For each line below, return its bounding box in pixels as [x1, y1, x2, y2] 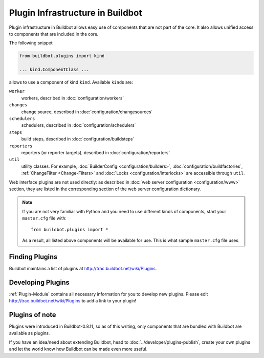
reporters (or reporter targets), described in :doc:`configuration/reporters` [21, 149, 170, 156]
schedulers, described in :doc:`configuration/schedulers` [21, 122, 136, 128]
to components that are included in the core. [9, 31, 99, 37]
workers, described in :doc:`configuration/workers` [21, 95, 124, 101]
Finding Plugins [9, 253, 58, 261]
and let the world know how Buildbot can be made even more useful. [9, 346, 148, 352]
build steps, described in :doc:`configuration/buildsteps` [21, 136, 134, 142]
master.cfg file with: [22, 215, 67, 221]
